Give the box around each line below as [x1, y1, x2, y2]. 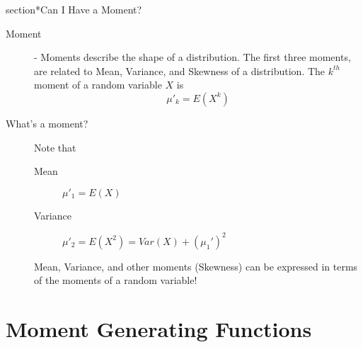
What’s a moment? [6, 115, 88, 130]
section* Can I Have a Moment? [6, 2, 142, 16]
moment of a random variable [34, 77, 162, 92]
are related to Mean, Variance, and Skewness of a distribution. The [34, 63, 325, 78]
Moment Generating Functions [6, 314, 312, 343]
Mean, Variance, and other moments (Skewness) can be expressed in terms [34, 258, 358, 273]
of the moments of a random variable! [34, 273, 197, 288]
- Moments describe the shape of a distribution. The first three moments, [34, 50, 351, 64]
